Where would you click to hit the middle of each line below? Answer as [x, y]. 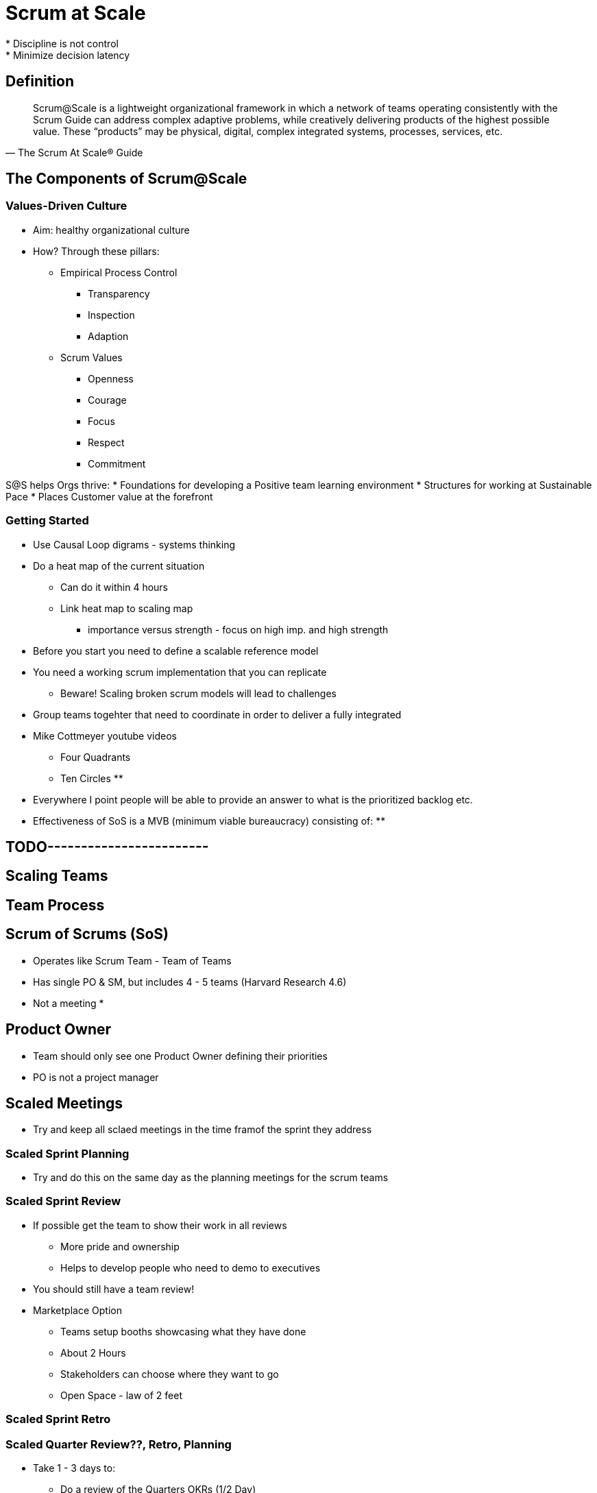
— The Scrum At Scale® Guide [74, 152]
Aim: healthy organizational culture [111, 230]
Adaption [108, 336]
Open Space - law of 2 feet [121, 1395]
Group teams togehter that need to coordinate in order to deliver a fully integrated [217, 714]
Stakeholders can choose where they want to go [170, 1374]
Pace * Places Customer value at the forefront [109, 496]
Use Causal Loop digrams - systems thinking [134, 544]
